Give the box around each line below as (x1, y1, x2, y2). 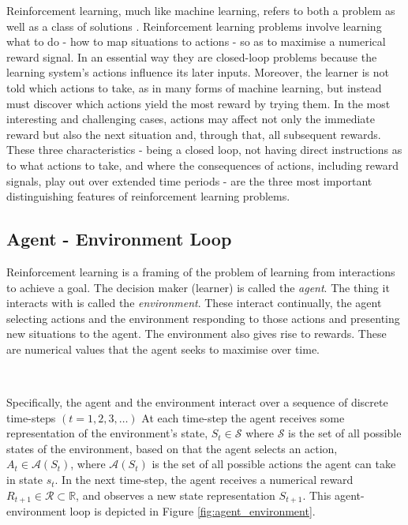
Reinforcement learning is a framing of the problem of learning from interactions (6, 263, 395, 279)
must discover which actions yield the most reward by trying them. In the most (6, 95, 391, 111)
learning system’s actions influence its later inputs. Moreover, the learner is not (6, 64, 389, 81)
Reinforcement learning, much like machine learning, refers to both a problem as (6, 2, 395, 18)
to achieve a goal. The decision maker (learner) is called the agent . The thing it (6, 279, 390, 295)
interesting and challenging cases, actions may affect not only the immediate (6, 111, 375, 127)
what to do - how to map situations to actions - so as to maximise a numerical (6, 33, 386, 50)
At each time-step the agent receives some (141, 409, 345, 426)
